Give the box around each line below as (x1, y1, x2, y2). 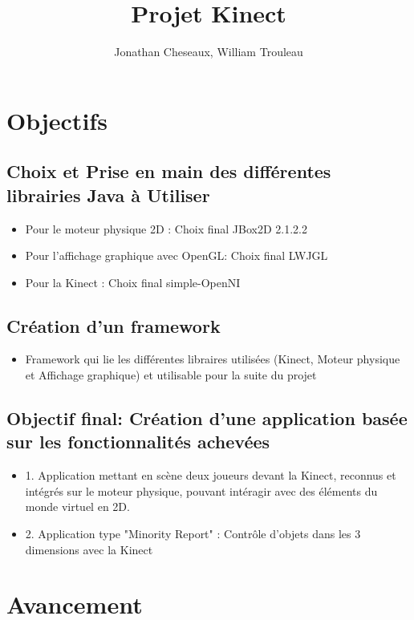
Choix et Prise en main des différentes (6, 159, 331, 184)
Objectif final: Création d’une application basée (6, 406, 408, 431)
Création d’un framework (6, 313, 221, 338)
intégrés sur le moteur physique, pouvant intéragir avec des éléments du (25, 482, 378, 499)
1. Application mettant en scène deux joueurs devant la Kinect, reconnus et (25, 467, 396, 484)
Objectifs (6, 103, 108, 136)
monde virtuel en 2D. (25, 498, 130, 515)
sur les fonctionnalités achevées (6, 429, 270, 454)
